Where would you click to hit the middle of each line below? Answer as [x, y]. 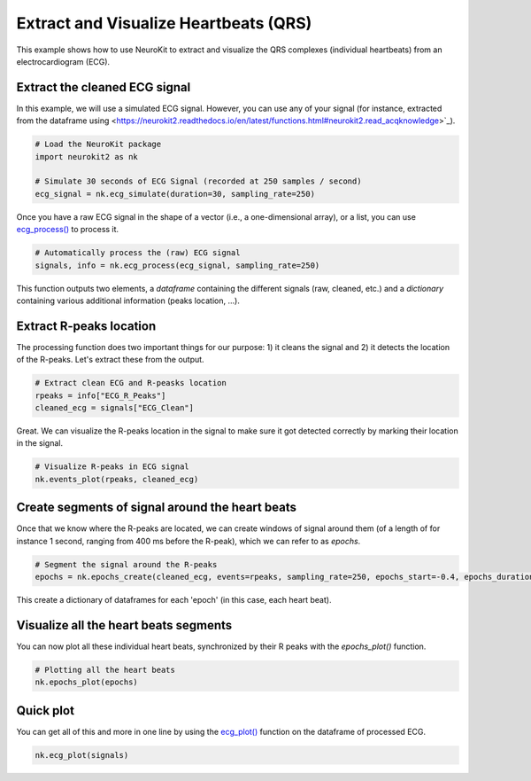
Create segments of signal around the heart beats [156, 508]
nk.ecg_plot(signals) [82, 755]
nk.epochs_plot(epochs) [87, 682]
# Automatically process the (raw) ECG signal [138, 253]
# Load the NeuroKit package [98, 144]
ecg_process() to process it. [68, 230]
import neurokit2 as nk [87, 156]
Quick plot [46, 711]
